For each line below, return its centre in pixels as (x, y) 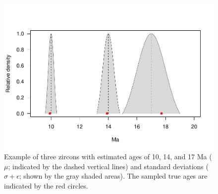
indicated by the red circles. (46, 185)
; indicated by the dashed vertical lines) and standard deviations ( (108, 166)
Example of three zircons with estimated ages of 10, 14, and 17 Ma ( (108, 157)
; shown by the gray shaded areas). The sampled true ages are (113, 176)
